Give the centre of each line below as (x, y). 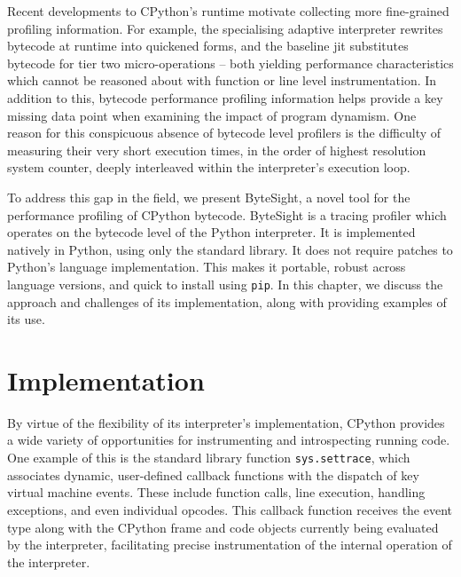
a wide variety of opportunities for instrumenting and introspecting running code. (229, 440)
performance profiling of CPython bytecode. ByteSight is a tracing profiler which (227, 214)
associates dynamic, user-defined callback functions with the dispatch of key (213, 474)
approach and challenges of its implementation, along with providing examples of (227, 301)
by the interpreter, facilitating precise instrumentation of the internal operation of (230, 545)
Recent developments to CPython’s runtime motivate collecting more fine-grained (228, 11)
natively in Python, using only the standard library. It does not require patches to (230, 249)
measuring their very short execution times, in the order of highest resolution (217, 150)
